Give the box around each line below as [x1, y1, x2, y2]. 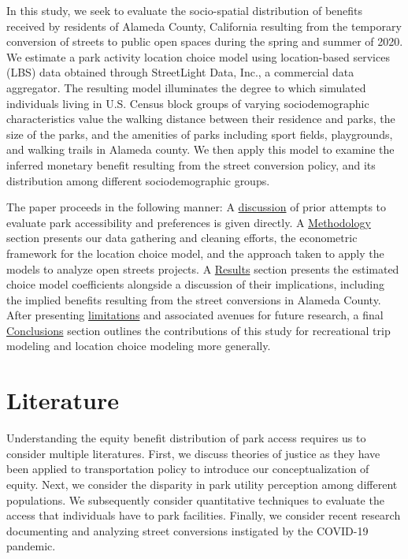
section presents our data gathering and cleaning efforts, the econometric [6, 229, 358, 246]
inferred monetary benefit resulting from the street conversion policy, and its [6, 156, 376, 173]
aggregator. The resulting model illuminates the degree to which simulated [6, 79, 366, 95]
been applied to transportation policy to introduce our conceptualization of [6, 460, 369, 477]
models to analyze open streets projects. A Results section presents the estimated [6, 260, 399, 277]
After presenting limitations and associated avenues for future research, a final [6, 307, 384, 323]
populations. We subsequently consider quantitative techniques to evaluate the [6, 491, 384, 508]
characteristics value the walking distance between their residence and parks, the [6, 110, 395, 127]
